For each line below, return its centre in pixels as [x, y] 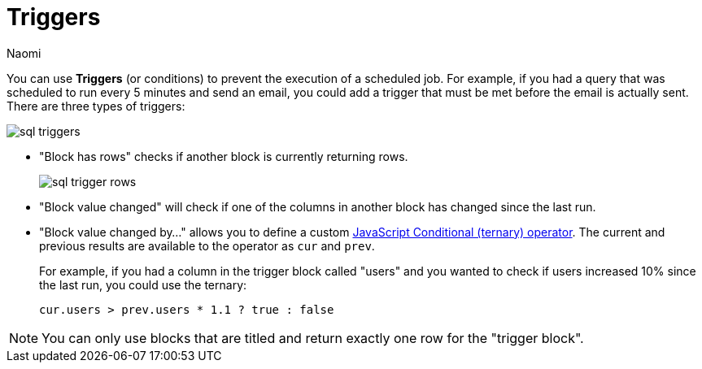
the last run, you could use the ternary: [143, 284]
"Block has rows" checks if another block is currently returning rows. [224, 156]
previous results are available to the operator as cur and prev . [207, 245]
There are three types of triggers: [96, 106]
